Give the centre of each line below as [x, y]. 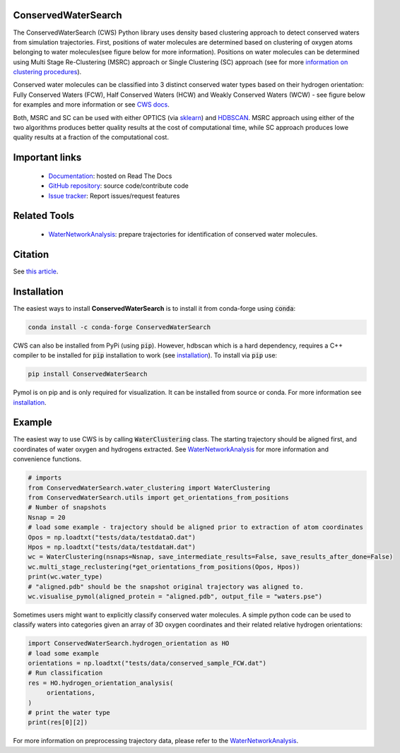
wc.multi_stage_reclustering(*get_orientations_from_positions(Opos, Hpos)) [164, 567]
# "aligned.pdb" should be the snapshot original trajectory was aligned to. [166, 587]
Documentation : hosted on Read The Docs [110, 176]
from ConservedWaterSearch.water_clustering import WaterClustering [149, 488]
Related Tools [43, 216]
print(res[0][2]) [58, 723]
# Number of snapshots [67, 508]
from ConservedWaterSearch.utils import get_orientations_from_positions [158, 498]
